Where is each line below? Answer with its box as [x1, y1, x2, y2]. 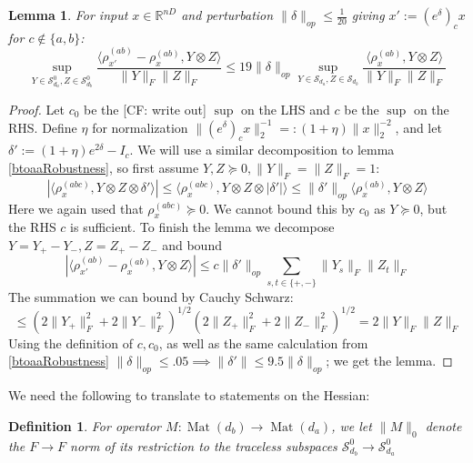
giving [351, 5, 385, 24]
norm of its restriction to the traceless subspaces [70, 436, 337, 455]
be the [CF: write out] [84, 99, 206, 118]
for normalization [92, 117, 188, 136]
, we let [331, 416, 372, 435]
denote [425, 416, 462, 435]
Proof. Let [8, 99, 65, 118]
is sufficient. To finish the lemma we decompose [70, 217, 335, 237]
